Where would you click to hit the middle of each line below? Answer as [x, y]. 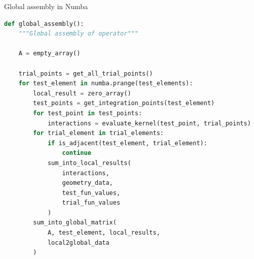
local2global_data [78, 242]
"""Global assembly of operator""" [78, 34]
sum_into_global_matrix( [75, 223]
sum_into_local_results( [89, 163]
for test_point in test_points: [88, 113]
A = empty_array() [49, 54]
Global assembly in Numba [46, 6]
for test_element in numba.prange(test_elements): [106, 84]
